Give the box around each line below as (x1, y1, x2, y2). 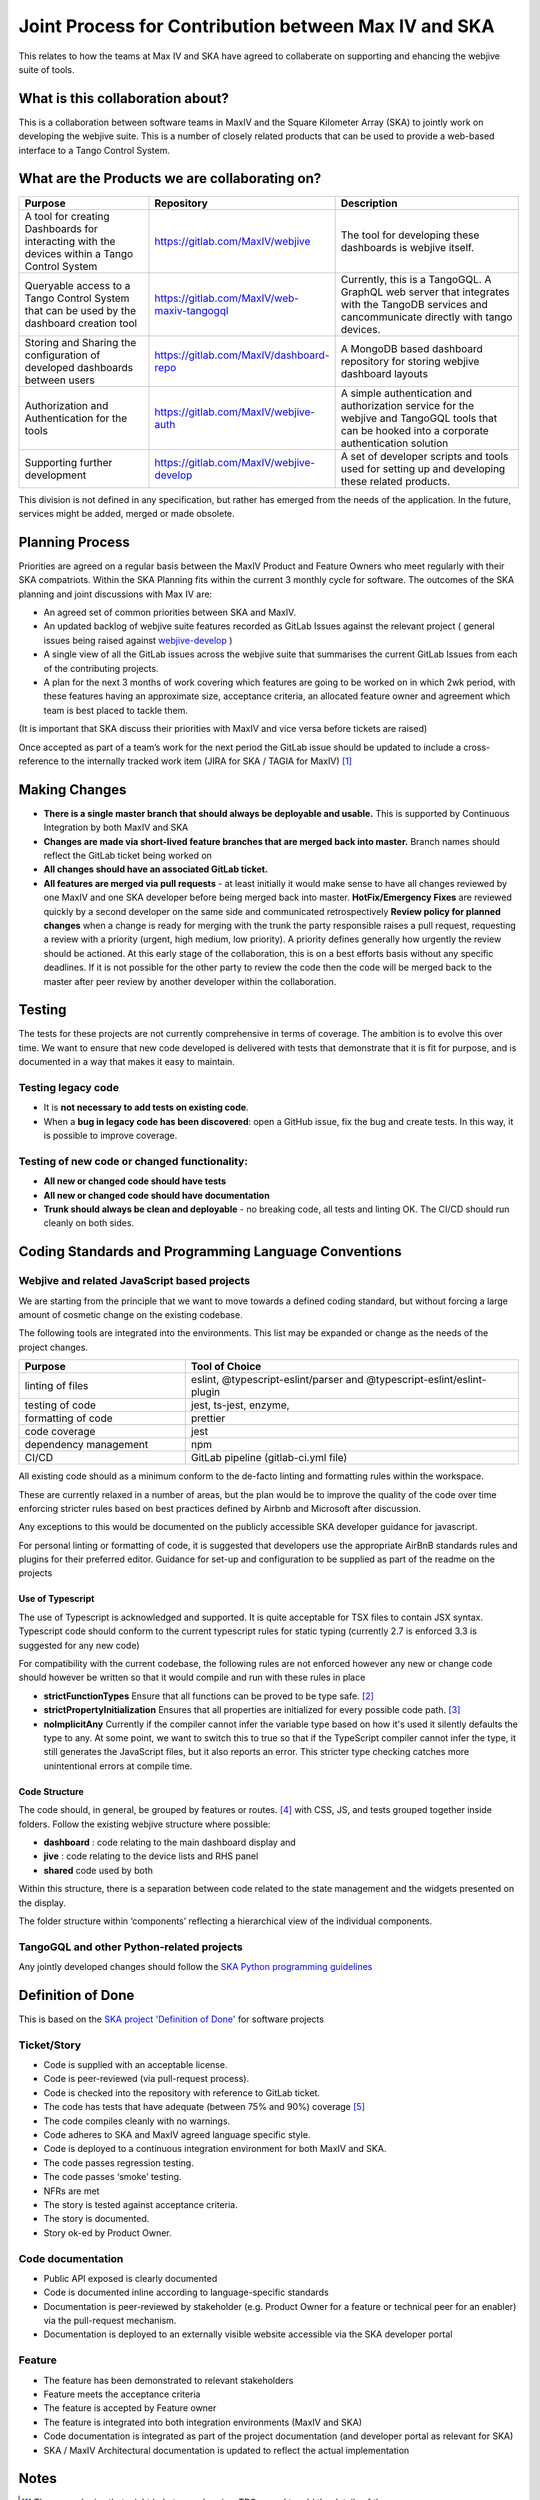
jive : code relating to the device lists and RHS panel (43, 1850, 259, 1862)
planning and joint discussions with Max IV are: (18, 588, 213, 600)
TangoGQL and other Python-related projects (18, 1940, 244, 1954)
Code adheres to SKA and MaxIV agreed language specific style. (43, 2129, 311, 2141)
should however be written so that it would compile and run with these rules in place (18, 1671, 366, 1684)
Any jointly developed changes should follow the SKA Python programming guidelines (18, 1961, 373, 1973)
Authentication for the (24, 411, 128, 425)
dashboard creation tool (24, 316, 138, 330)
